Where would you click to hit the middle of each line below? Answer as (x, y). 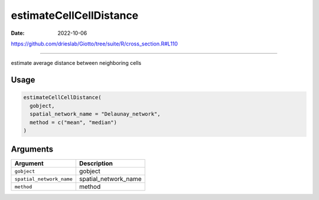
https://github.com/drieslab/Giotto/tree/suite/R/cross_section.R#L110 (95, 44)
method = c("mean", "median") (74, 122)
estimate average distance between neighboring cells (76, 63)
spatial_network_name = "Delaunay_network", (95, 114)
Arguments (32, 150)
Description (96, 163)
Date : (18, 33)
